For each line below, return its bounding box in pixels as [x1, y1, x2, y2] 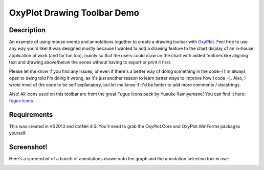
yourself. [9, 130, 27, 136]
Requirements [9, 110, 53, 119]
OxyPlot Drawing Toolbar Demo [9, 7, 139, 18]
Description [9, 26, 46, 34]
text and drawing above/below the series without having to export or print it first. [9, 59, 172, 65]
